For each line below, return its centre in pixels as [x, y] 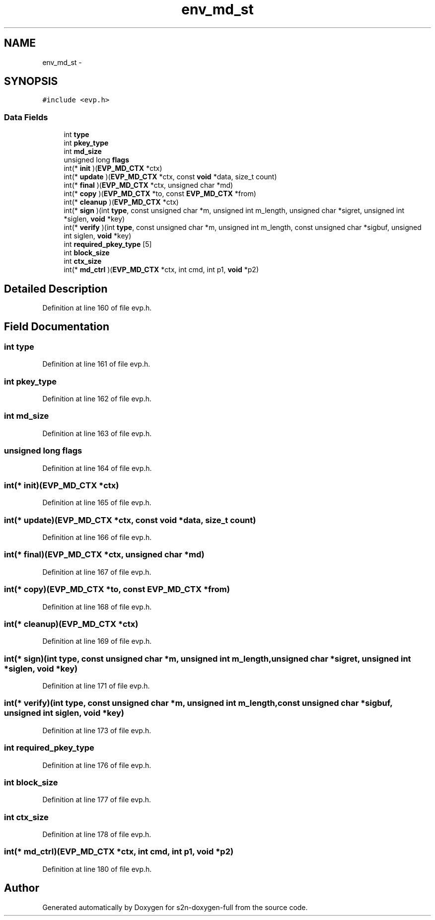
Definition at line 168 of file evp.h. [97, 607]
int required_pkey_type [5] [108, 244]
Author [22, 888]
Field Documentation [57, 327]
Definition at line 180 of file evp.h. [97, 869]
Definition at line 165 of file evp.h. [97, 503]
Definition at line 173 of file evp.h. [97, 730]
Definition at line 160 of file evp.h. [97, 308]
